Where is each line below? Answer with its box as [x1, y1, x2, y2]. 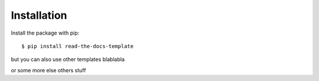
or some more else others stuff [11, 66, 86, 73]
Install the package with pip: [11, 29, 80, 36]
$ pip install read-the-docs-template [21, 43, 134, 49]
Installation [11, 9, 67, 22]
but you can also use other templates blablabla [11, 56, 125, 63]
